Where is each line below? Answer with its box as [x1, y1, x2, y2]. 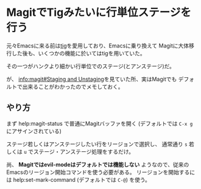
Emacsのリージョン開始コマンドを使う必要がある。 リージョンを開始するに [6, 168, 196, 176]
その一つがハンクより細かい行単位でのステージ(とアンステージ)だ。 [6, 62, 175, 70]
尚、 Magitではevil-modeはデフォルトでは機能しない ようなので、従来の [6, 160, 189, 168]
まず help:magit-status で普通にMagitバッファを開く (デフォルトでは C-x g [6, 120, 193, 127]
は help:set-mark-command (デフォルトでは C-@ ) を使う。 [6, 176, 151, 183]
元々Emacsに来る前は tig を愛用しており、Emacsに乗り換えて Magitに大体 [6, 42, 189, 49]
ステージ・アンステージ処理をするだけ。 [33, 148, 134, 155]
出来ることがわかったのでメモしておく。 [22, 83, 124, 90]
